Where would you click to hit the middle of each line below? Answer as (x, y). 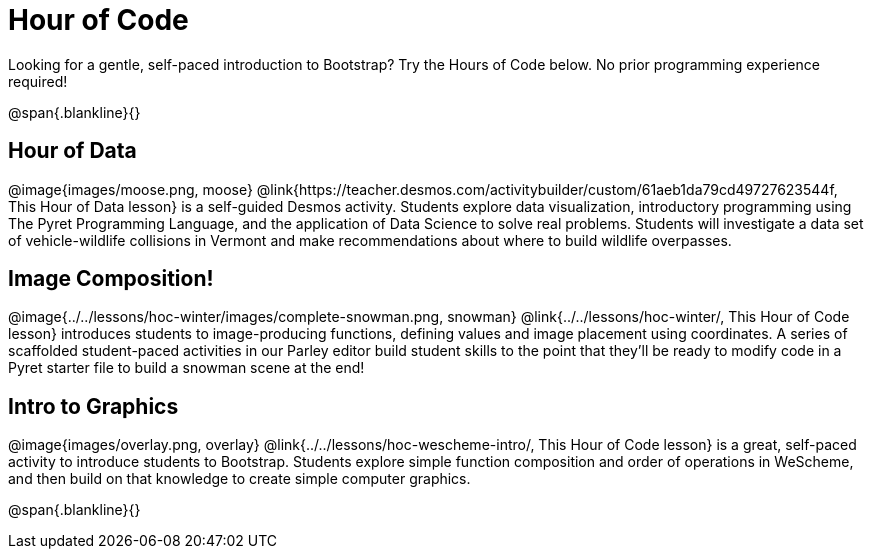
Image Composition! (111, 279)
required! (38, 81)
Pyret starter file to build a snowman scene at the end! (186, 368)
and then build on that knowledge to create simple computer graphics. (239, 479)
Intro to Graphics (93, 406)
